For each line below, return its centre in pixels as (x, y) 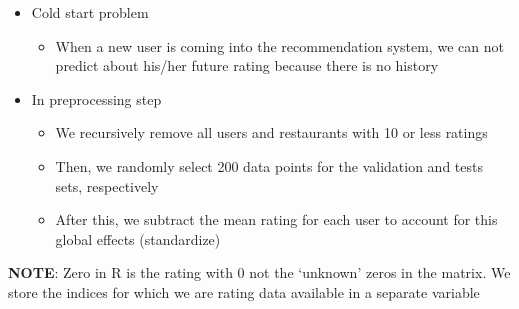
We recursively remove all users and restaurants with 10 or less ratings (271, 132)
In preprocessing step (96, 98)
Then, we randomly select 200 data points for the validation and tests (269, 165)
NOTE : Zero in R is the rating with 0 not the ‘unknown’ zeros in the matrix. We (259, 272)
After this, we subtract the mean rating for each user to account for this (276, 219)
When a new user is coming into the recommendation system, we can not (279, 45)
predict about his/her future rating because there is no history (247, 65)
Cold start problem (90, 12)
